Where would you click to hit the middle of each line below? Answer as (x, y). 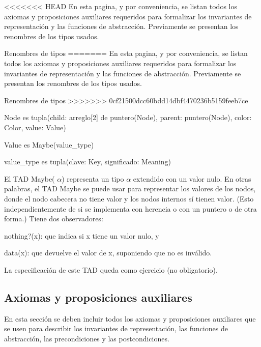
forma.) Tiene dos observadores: (54, 219)
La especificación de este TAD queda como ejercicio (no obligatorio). (111, 269)
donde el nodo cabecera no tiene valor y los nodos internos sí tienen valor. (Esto (129, 198)
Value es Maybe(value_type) (49, 144)
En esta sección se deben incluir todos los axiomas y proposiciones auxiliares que (130, 318)
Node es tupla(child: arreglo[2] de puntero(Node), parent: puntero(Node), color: (128, 117)
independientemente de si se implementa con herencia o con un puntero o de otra (130, 208)
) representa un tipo (93, 178)
